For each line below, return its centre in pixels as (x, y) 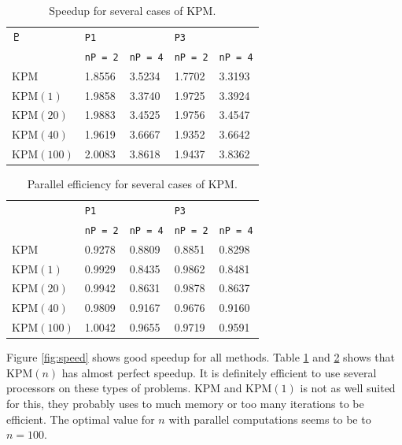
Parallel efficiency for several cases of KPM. (132, 184)
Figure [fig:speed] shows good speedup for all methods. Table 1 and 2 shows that (201, 357)
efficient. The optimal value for (81, 419)
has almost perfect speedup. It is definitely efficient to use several (219, 372)
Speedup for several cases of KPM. (133, 10)
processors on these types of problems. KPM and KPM (139, 388)
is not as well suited (348, 388)
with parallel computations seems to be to (270, 419)
